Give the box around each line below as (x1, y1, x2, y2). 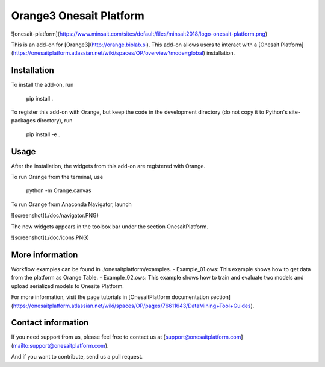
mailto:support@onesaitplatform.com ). (13, 342, 109, 349)
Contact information (11, 318, 89, 328)
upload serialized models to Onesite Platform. (11, 282, 125, 289)
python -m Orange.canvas (26, 187, 91, 194)
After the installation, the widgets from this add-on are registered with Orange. (11, 162, 206, 169)
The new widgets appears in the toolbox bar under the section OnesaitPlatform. (11, 223, 209, 230)
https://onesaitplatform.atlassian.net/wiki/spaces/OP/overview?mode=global (13, 49, 204, 57)
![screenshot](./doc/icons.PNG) (11, 234, 90, 241)
